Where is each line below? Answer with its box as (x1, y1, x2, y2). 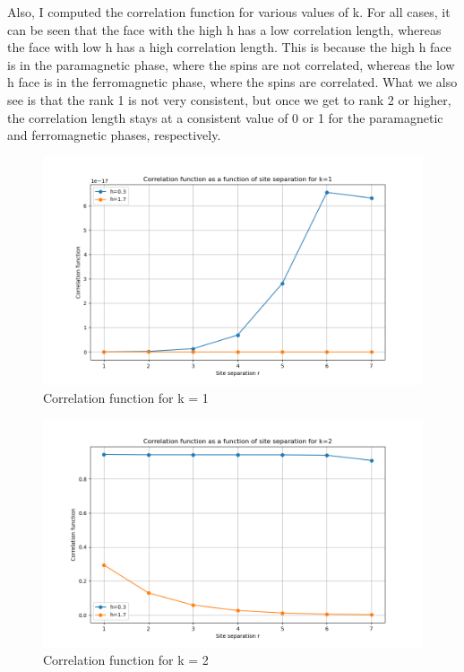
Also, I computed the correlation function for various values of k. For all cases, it (7, 3, 451, 21)
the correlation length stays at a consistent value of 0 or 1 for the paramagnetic (7, 108, 443, 127)
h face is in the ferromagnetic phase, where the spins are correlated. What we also (7, 73, 458, 92)
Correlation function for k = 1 (43, 388, 209, 406)
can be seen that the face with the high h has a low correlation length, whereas (7, 20, 442, 39)
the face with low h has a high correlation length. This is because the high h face (7, 38, 451, 57)
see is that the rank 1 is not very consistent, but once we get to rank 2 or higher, (7, 90, 451, 109)
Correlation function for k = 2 (43, 650, 209, 669)
